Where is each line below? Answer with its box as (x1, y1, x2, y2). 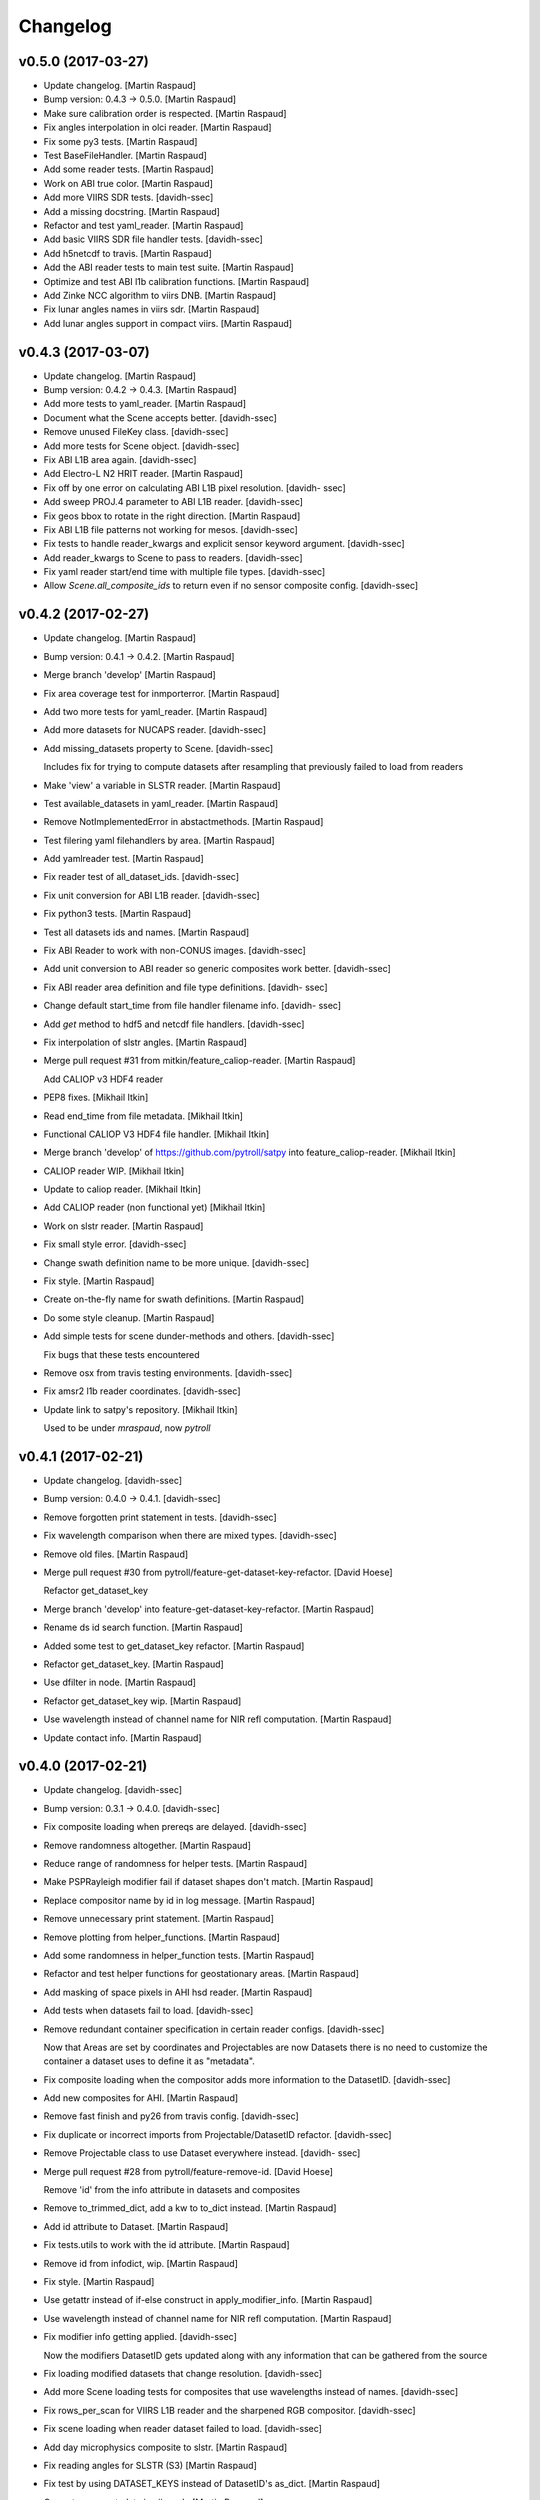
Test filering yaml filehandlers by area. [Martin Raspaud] (43, 834, 275, 846)
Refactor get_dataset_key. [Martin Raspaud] (43, 1658, 224, 1670)
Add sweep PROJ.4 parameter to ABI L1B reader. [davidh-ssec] (43, 496, 304, 508)
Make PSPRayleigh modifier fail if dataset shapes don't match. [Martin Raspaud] (43, 1876, 374, 1888)
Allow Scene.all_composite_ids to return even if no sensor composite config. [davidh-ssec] (43, 580, 419, 592)
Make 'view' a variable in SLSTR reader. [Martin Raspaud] (43, 779, 281, 791)
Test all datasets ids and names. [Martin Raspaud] (43, 926, 250, 938)
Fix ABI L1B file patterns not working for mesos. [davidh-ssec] (43, 523, 299, 535)
